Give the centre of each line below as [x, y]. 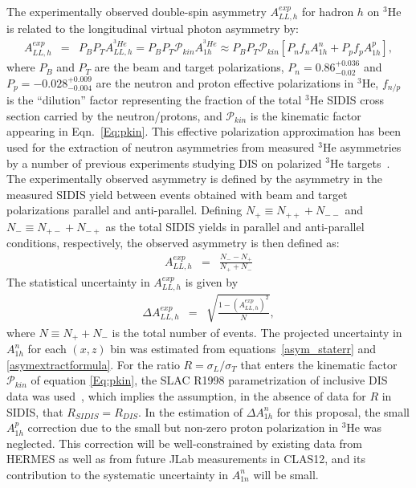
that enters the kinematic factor [319, 364]
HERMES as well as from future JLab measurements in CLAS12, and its [186, 459]
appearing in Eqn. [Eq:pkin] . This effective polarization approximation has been [204, 131]
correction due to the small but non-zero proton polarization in [183, 427]
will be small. [286, 474]
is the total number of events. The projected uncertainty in [257, 332]
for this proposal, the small [343, 411]
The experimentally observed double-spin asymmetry [137, 11]
